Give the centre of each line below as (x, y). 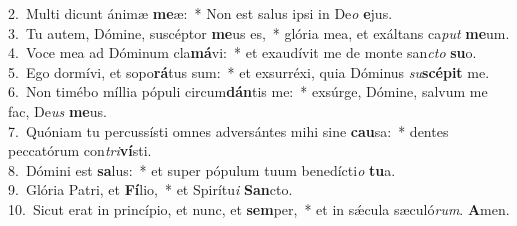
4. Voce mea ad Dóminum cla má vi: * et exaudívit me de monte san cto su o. (242, 52)
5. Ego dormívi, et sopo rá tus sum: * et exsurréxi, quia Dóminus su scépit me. (249, 71)
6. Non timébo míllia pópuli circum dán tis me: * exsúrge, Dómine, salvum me (248, 91)
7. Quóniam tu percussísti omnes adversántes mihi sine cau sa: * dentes (228, 130)
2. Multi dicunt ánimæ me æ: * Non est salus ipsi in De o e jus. (200, 13)
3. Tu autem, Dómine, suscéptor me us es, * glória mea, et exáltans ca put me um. (259, 32)
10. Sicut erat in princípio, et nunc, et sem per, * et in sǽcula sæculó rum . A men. (259, 208)
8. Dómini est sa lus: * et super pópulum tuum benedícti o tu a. (202, 169)
